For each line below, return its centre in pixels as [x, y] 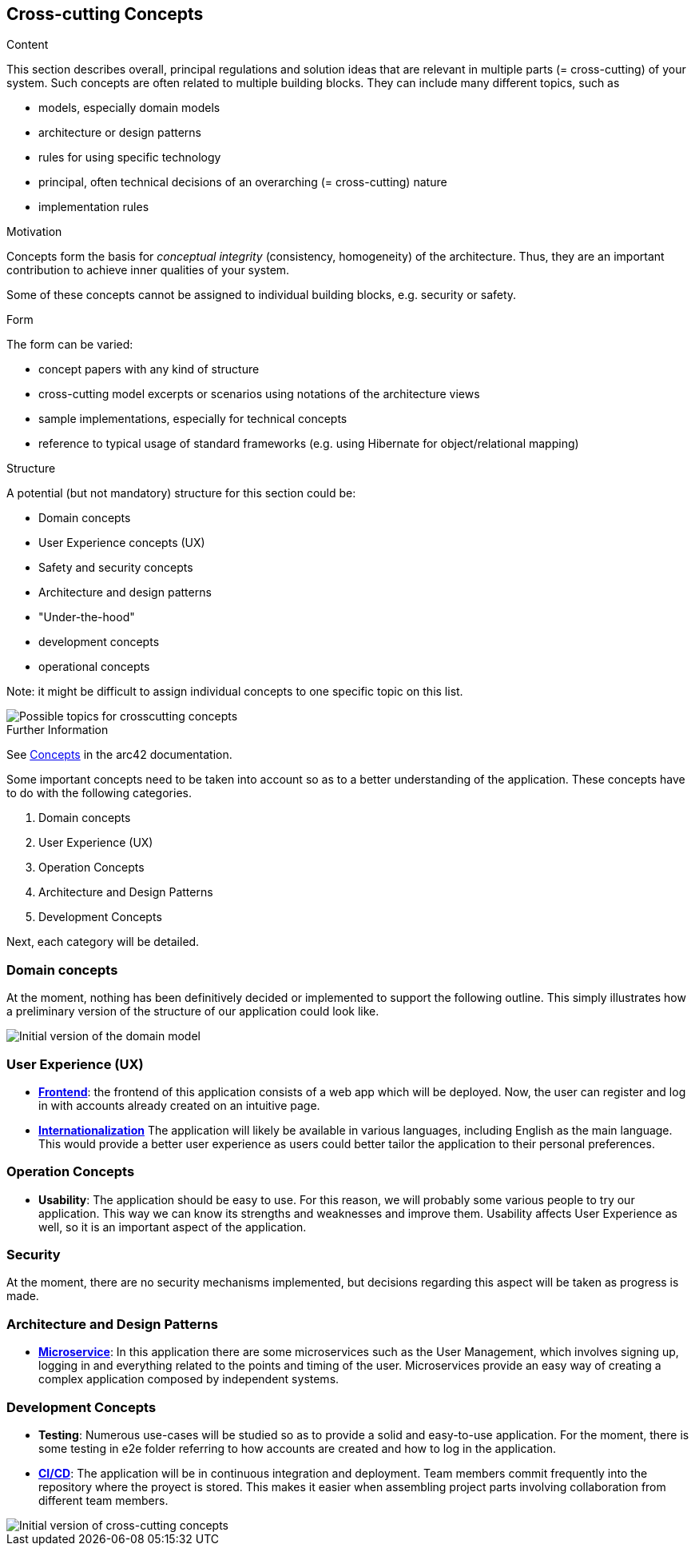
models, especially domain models [129, 108]
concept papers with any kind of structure [149, 369]
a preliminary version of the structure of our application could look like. [193, 1011]
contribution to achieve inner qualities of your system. [148, 270]
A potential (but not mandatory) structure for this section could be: [181, 493]
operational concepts [94, 667]
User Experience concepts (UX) [122, 543]
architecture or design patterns [120, 133]
